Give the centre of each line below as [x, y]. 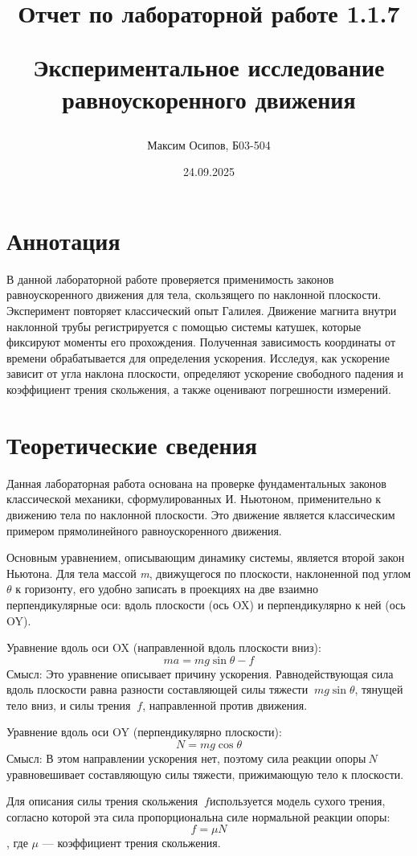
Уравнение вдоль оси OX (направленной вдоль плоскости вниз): [164, 647]
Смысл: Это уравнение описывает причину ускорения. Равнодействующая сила [200, 673]
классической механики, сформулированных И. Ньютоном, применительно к [194, 499]
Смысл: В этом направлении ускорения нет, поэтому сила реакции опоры [186, 758]
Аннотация [63, 240]
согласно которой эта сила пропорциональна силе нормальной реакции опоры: [198, 816]
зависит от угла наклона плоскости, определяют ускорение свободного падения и [205, 373]
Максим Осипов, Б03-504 [209, 144]
